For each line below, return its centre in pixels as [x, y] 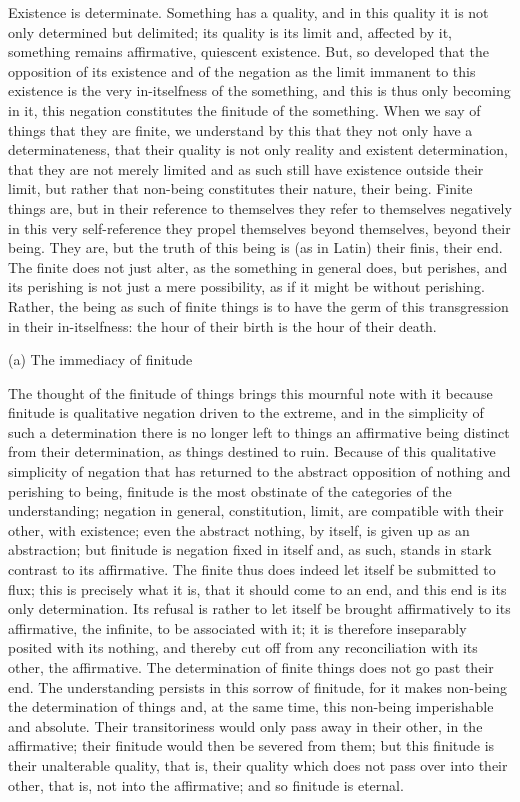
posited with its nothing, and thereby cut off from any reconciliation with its [243, 647]
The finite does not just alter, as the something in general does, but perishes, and [258, 266]
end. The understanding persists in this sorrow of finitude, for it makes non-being [257, 686]
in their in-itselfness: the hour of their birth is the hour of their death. [222, 325]
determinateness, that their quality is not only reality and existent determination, [258, 149]
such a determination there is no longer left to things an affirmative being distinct [259, 431]
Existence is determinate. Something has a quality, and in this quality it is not [248, 12]
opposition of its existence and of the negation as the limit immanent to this [242, 70]
